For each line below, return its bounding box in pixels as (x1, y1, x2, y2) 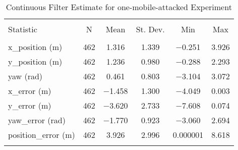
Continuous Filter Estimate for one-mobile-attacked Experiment (6, 1, 232, 13)
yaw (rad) (8, 70, 43, 82)
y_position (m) (8, 56, 63, 67)
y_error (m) (8, 99, 51, 111)
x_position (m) (8, 41, 63, 53)
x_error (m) (8, 85, 51, 96)
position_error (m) (8, 129, 75, 140)
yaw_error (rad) (8, 114, 66, 126)
